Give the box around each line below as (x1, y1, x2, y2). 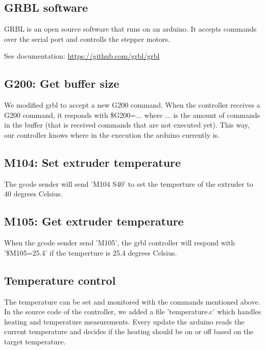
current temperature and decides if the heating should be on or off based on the (4, 326, 254, 337)
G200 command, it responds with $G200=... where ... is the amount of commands (4, 109, 260, 120)
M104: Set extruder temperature (4, 154, 181, 170)
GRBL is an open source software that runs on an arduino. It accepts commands (4, 23, 257, 34)
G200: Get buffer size (4, 76, 119, 91)
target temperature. (4, 336, 66, 346)
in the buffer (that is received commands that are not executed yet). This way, (4, 119, 250, 130)
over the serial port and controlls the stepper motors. (4, 33, 170, 44)
